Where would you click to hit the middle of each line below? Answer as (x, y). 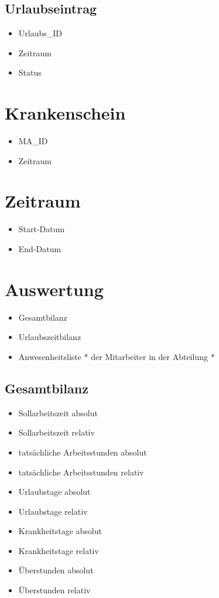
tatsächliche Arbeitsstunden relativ (81, 472)
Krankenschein (65, 113)
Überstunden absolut (56, 570)
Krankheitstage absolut (60, 531)
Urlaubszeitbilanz (50, 337)
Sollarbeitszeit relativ (57, 432)
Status (30, 72)
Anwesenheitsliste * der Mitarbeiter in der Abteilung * (117, 356)
